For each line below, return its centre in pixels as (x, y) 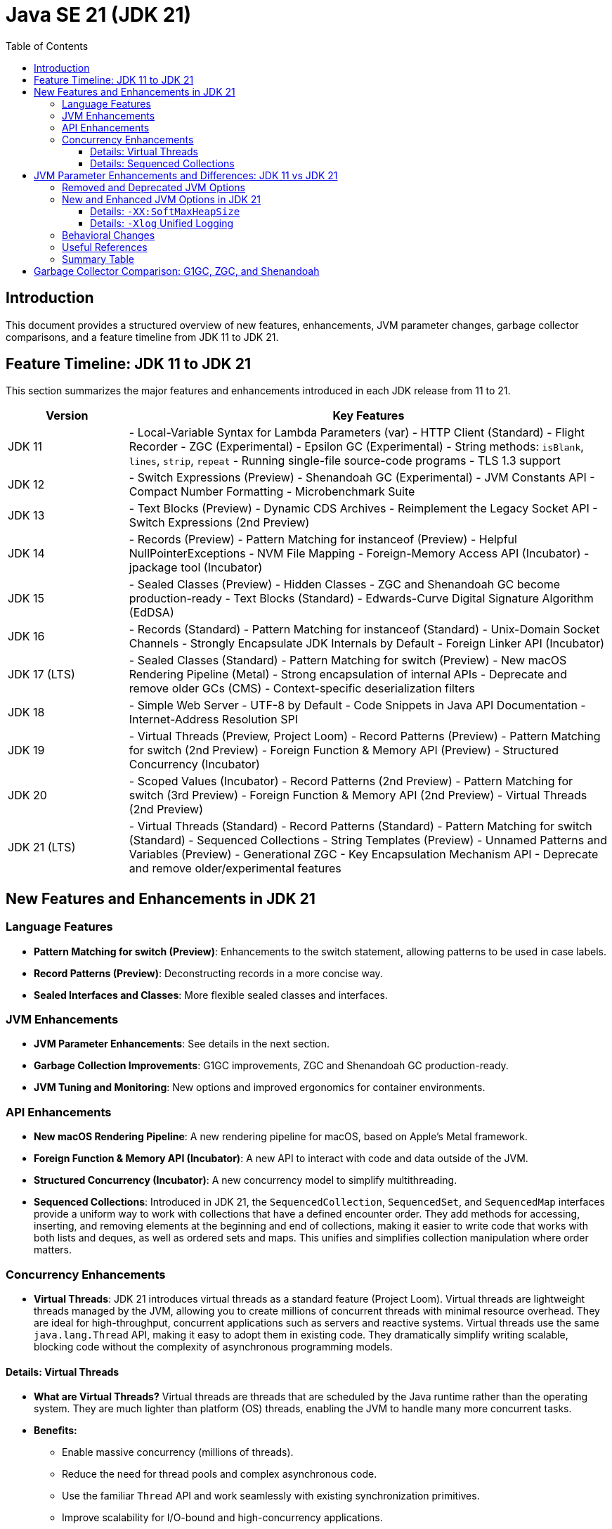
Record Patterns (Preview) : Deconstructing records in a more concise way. (208, 973)
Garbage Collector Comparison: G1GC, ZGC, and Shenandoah (177, 271)
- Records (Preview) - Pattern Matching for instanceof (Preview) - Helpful (323, 540)
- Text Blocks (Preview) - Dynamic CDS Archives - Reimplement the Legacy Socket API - (363, 509)
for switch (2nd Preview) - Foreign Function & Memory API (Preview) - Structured (344, 750)
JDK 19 (26, 750)
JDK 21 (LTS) (42, 847)
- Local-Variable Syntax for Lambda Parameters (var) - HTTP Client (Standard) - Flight (357, 433)
